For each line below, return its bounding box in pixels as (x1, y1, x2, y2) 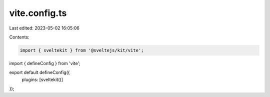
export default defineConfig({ (9, 69, 70, 75)
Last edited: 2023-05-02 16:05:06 (9, 25, 79, 31)
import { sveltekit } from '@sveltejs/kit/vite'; (19, 47, 144, 53)
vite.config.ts (9, 7, 67, 18)
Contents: (9, 34, 29, 40)
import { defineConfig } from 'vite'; (9, 60, 81, 66)
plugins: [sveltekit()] (21, 76, 63, 82)
